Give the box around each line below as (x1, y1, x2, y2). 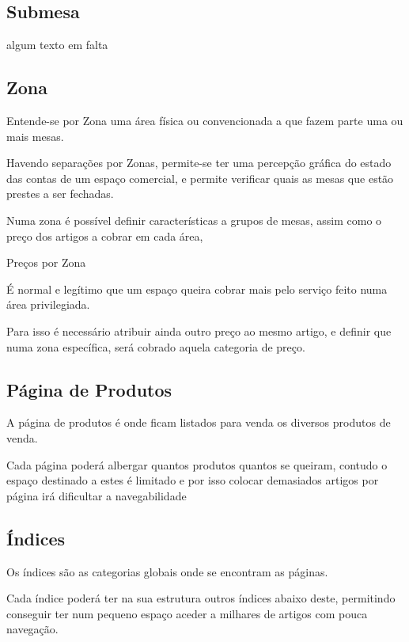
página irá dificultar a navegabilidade (6, 487, 187, 503)
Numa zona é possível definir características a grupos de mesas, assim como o (6, 211, 382, 228)
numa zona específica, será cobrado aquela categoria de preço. (6, 338, 305, 355)
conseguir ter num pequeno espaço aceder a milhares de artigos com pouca (6, 605, 368, 621)
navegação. (6, 621, 59, 637)
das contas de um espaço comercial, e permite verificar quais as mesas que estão (6, 169, 394, 186)
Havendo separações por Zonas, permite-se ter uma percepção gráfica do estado (6, 154, 392, 171)
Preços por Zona (6, 254, 86, 271)
